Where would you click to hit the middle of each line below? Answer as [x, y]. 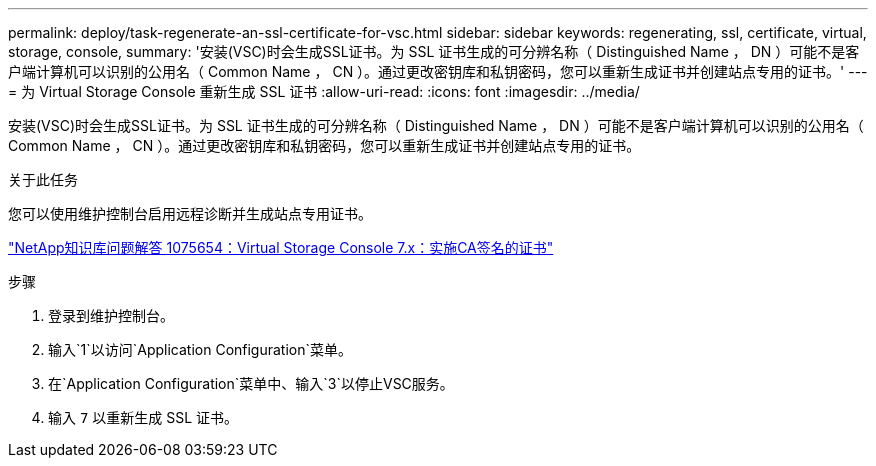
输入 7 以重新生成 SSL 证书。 [143, 417]
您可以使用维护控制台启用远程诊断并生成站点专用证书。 [190, 213]
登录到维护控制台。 [111, 315]
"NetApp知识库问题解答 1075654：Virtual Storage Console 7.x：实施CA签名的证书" [281, 247]
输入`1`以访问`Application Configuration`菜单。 [200, 349]
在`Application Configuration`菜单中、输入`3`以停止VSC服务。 [251, 383]
